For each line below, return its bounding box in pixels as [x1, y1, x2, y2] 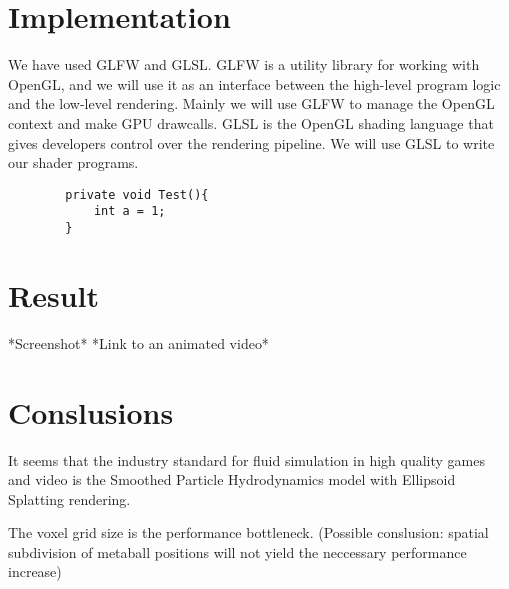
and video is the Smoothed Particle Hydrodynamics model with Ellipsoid [8, 469, 456, 490]
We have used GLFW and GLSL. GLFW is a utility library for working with [8, 54, 480, 75]
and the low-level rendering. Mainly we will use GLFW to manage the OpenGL [8, 93, 495, 114]
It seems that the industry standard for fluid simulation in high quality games [8, 449, 486, 470]
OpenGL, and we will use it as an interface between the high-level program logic [8, 73, 501, 94]
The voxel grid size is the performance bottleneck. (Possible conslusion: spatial [8, 522, 489, 543]
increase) [8, 561, 62, 582]
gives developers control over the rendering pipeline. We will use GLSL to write [8, 132, 495, 153]
